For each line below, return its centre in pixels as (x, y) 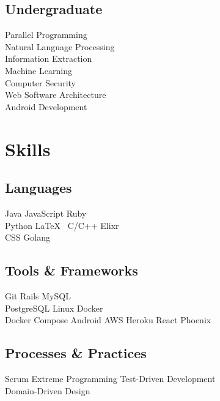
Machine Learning (38, 70)
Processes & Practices (76, 353)
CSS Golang (28, 237)
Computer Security (40, 82)
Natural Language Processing (60, 46)
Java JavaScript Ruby (46, 213)
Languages (38, 188)
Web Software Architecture (56, 95)
